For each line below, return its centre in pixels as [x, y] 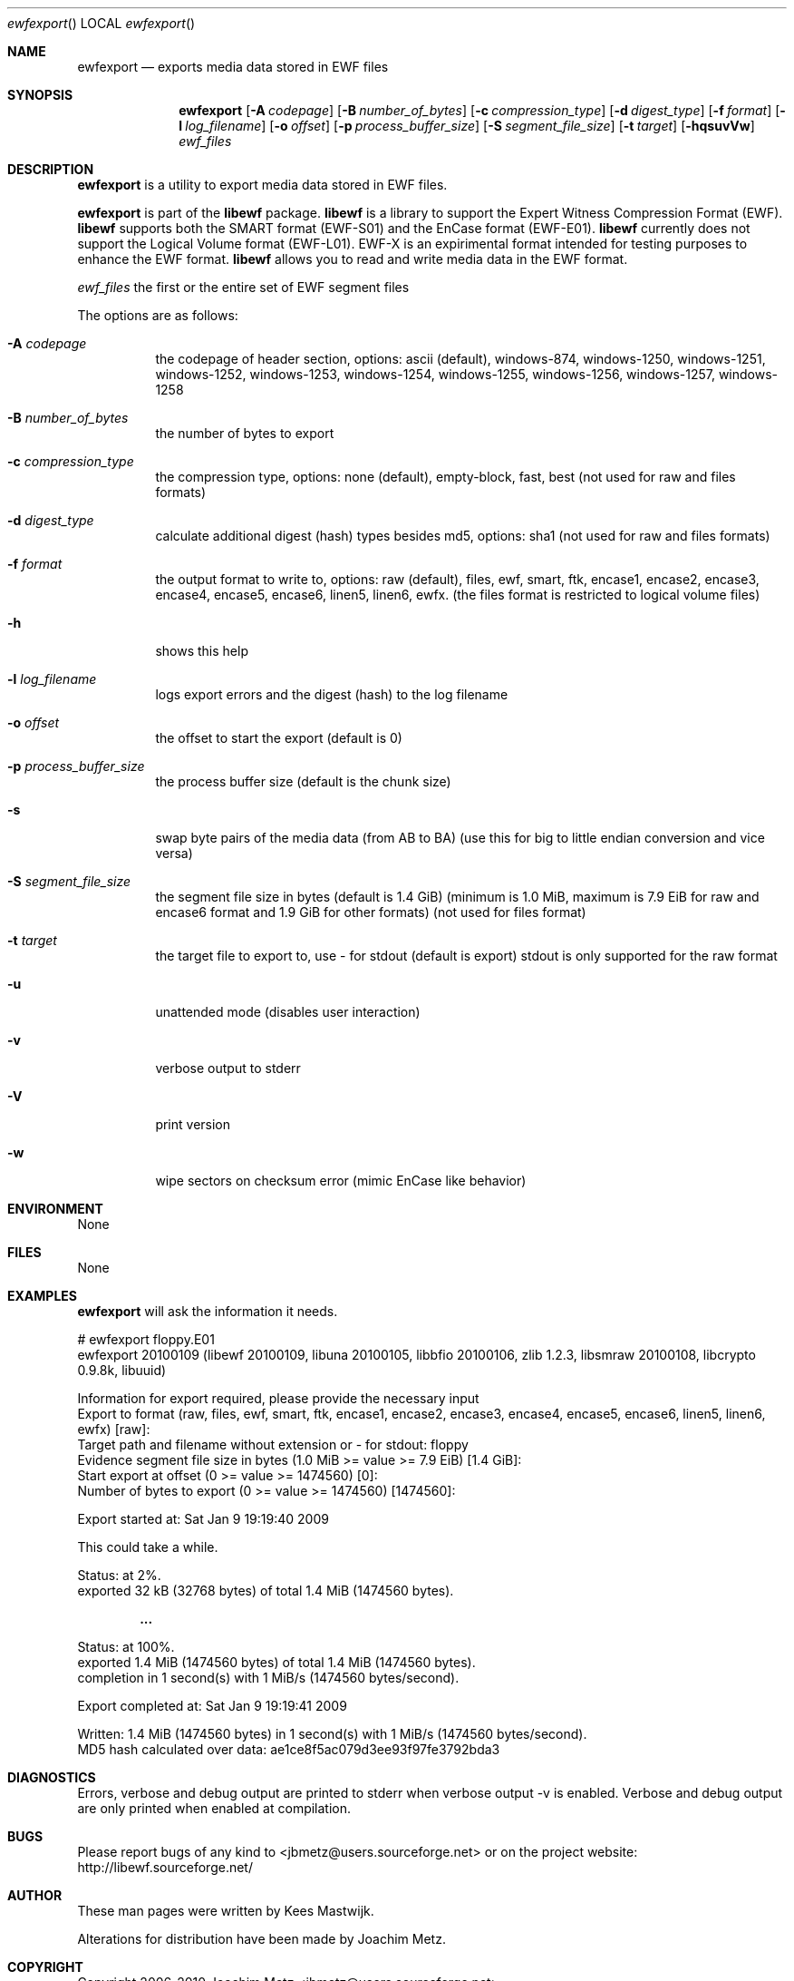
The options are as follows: [158, 315]
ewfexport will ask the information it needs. [208, 1311]
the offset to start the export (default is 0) [279, 738]
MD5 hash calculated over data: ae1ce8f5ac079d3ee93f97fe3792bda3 [289, 1749]
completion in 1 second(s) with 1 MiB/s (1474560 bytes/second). [268, 1678]
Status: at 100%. [126, 1647]
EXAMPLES [42, 1296]
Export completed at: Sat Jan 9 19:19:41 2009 [212, 1706]
